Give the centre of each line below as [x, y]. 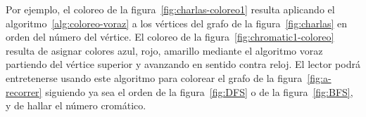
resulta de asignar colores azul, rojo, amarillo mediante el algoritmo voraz [164, 50]
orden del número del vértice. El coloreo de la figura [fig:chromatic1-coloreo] [170, 37]
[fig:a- [319, 77]
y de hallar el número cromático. [76, 105]
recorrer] [24, 91]
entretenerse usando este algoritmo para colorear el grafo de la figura [154, 77]
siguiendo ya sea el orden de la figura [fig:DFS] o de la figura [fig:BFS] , [199, 91]
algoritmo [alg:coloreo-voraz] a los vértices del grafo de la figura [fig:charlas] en [177, 23]
